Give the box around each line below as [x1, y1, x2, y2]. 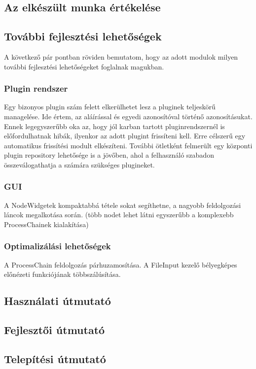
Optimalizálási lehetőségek [4, 240, 111, 252]
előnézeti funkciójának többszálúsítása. [4, 269, 121, 279]
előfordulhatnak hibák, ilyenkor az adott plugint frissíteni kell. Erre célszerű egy [4, 131, 246, 141]
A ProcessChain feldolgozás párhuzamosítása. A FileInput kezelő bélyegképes [4, 259, 237, 269]
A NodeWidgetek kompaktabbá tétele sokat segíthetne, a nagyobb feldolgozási [4, 200, 241, 210]
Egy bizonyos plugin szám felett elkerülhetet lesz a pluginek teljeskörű [4, 101, 216, 112]
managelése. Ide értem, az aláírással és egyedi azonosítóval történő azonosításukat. [4, 111, 253, 121]
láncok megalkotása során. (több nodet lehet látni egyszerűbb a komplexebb [4, 209, 234, 220]
